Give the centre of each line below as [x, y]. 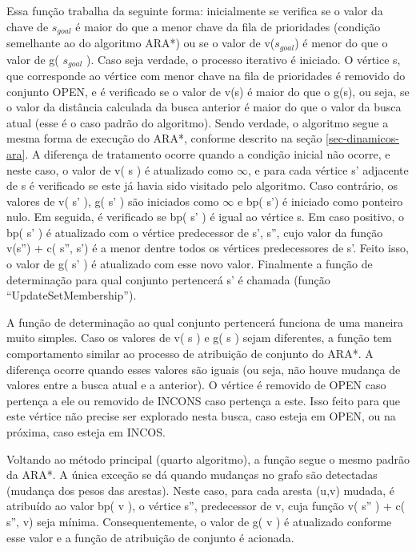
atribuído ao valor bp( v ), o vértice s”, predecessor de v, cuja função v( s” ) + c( [206, 506]
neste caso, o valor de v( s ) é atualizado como [120, 169]
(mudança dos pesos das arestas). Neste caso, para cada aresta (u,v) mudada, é [200, 490]
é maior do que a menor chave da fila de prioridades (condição [228, 26]
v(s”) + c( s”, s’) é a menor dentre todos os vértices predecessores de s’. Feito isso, [208, 248]
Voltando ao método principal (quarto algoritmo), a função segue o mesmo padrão [208, 458]
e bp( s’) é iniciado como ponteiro [320, 201]
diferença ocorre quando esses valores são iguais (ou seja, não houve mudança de [204, 369]
